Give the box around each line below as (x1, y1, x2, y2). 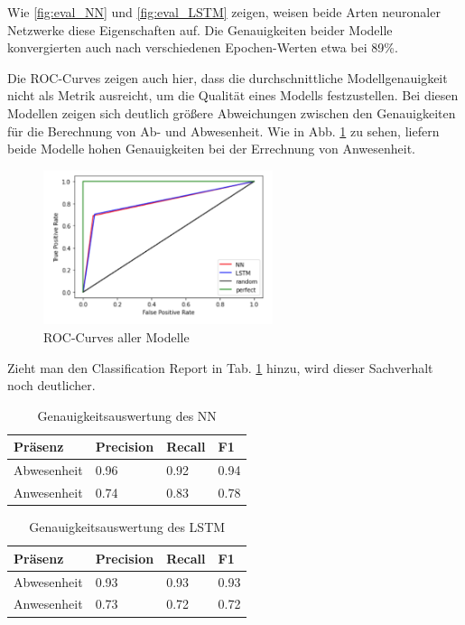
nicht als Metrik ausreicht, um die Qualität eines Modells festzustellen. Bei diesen (7, 86, 459, 105)
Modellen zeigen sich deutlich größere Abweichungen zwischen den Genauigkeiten (7, 103, 456, 122)
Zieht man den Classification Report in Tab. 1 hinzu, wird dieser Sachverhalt (7, 358, 433, 377)
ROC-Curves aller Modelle (43, 327, 190, 346)
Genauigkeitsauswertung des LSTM (29, 518, 226, 536)
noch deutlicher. (7, 376, 96, 395)
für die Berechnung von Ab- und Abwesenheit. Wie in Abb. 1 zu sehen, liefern (7, 121, 440, 140)
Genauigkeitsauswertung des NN (37, 406, 217, 424)
